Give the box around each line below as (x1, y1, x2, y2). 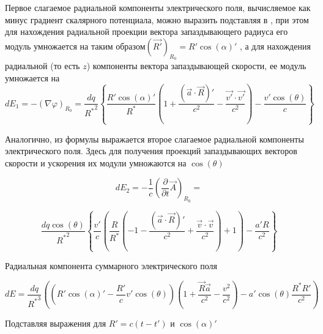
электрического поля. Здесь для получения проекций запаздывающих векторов (5, 144, 297, 157)
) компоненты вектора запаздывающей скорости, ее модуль (86, 59, 306, 72)
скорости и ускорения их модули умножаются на (5, 156, 187, 169)
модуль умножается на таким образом (5, 39, 146, 52)
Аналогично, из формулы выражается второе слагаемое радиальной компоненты (5, 132, 304, 145)
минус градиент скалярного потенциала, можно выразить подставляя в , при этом (5, 13, 309, 26)
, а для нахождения (239, 39, 311, 52)
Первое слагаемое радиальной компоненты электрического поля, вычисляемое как (5, 1, 311, 13)
